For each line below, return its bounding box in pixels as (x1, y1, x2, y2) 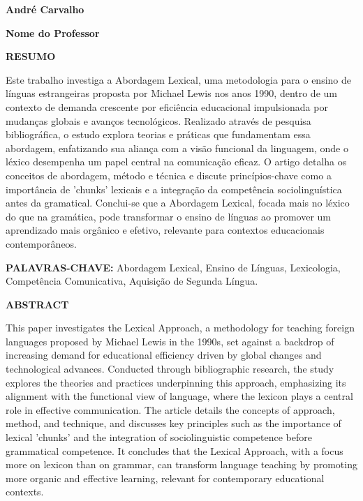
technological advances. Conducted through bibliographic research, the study (6, 361, 334, 376)
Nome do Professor (6, 25, 100, 40)
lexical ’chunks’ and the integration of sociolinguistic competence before (6, 430, 312, 444)
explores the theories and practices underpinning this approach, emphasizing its (6, 375, 346, 389)
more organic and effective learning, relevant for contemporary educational (6, 470, 325, 485)
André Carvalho (6, 2, 84, 16)
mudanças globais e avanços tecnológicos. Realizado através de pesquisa (6, 113, 311, 128)
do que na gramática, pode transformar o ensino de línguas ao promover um (6, 209, 331, 223)
